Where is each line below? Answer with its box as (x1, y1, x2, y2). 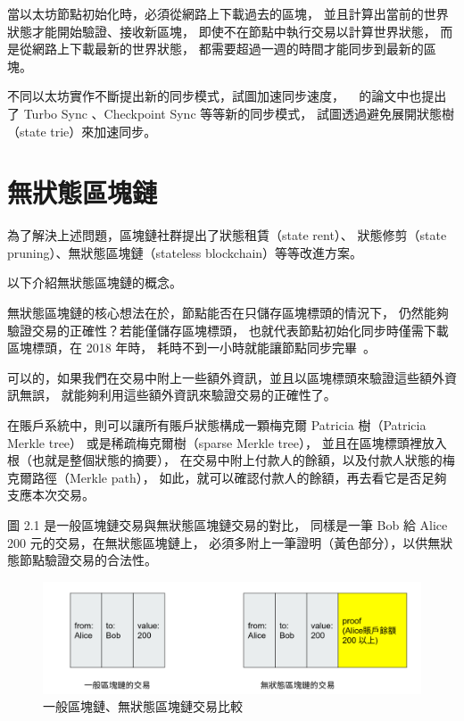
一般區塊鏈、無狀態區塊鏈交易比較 (43, 697, 243, 716)
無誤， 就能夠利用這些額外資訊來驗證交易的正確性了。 (19, 385, 336, 404)
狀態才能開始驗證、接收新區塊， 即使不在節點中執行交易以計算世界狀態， (7, 21, 436, 40)
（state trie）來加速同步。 (7, 121, 157, 140)
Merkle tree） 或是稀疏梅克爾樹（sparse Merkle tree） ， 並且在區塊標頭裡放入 (7, 433, 447, 452)
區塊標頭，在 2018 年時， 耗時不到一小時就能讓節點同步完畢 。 (7, 338, 376, 357)
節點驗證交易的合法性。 (19, 551, 157, 569)
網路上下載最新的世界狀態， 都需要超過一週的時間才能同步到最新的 (31, 39, 424, 58)
